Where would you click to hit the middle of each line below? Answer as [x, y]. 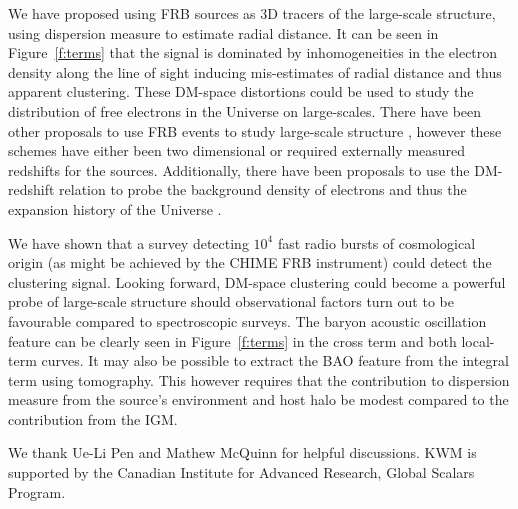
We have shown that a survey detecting [128, 242]
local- [478, 340]
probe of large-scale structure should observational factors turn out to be [231, 301]
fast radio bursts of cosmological [376, 242]
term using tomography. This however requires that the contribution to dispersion [259, 379]
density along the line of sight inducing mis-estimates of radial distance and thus [255, 71]
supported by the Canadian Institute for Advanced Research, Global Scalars [241, 472]
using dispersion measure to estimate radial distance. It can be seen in [223, 32]
